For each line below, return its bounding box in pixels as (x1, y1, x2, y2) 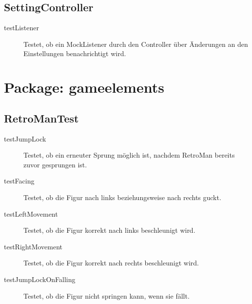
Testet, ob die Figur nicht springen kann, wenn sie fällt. (23, 290, 190, 301)
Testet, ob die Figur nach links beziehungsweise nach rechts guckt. (23, 192, 221, 202)
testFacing (4, 176, 35, 186)
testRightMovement (4, 241, 63, 251)
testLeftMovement (4, 208, 58, 219)
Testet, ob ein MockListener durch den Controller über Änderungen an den (23, 39, 248, 49)
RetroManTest (4, 110, 79, 125)
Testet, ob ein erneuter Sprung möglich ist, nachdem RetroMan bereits (23, 150, 235, 160)
